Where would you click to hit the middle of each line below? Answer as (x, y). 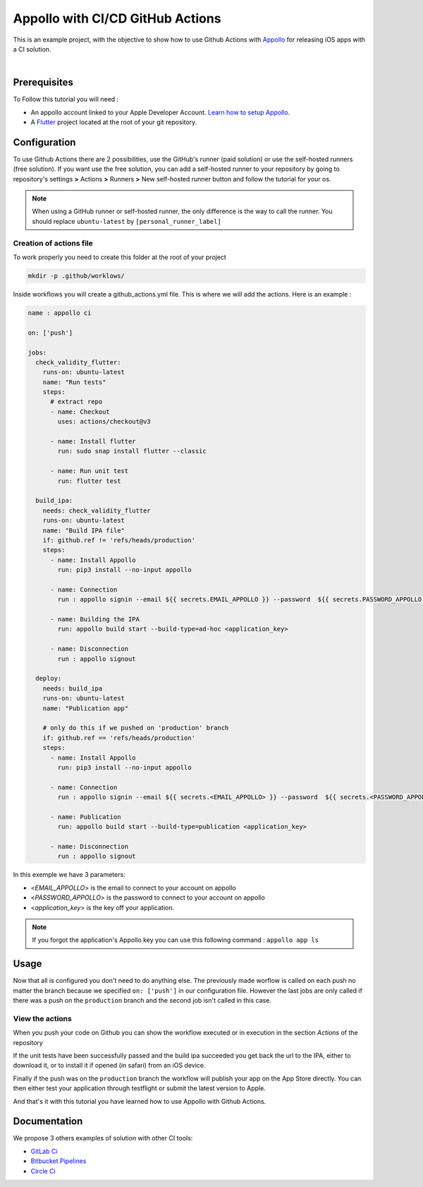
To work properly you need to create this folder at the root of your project (120, 257)
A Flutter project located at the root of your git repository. (114, 122)
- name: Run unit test (90, 471)
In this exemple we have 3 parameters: (69, 875)
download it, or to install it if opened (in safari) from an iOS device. (109, 1066)
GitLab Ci (44, 1151)
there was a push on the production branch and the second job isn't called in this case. (142, 1001)
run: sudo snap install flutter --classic (132, 451)
